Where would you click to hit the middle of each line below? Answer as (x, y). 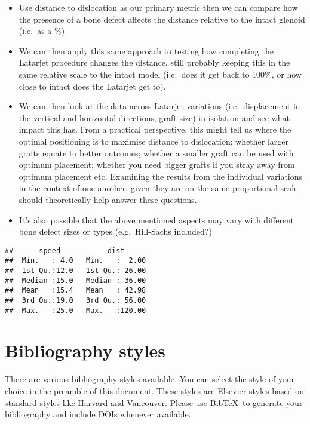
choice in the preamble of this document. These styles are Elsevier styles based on (154, 391)
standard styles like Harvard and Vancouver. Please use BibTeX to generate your (154, 402)
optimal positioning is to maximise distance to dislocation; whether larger (154, 141)
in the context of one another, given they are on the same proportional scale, (159, 188)
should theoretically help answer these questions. (108, 199)
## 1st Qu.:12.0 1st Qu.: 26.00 (76, 271)
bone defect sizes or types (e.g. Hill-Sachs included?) (115, 231)
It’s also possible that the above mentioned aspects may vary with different (156, 219)
